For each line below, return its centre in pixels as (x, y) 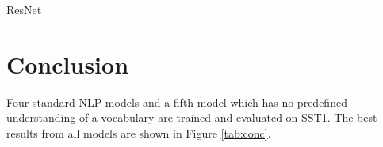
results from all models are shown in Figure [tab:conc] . (139, 132)
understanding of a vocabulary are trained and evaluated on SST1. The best (192, 117)
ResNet (24, 9)
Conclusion (68, 64)
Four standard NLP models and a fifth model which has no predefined (177, 102)
